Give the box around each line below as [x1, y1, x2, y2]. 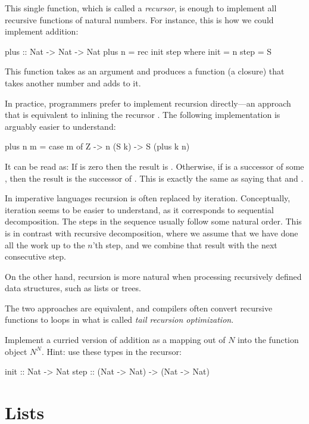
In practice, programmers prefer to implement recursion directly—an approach [5, 96, 291, 109]
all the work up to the [5, 238, 85, 251]
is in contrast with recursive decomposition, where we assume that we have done [5, 226, 298, 239]
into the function [238, 333, 299, 346]
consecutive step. [5, 250, 66, 263]
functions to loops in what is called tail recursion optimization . [5, 313, 234, 326]
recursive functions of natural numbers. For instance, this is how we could [5, 13, 274, 26]
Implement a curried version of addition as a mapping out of [5, 333, 226, 346]
